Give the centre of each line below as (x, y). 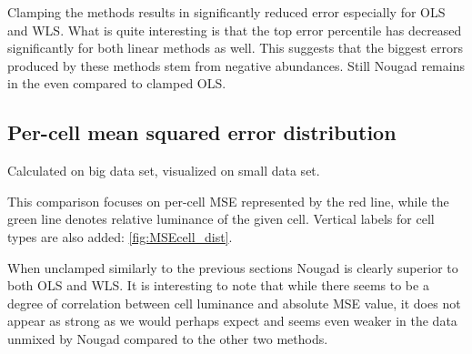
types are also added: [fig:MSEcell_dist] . (120, 236)
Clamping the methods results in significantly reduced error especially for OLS (226, 12)
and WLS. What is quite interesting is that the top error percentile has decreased (235, 30)
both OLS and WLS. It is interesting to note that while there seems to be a (218, 285)
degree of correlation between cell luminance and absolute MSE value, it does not (234, 303)
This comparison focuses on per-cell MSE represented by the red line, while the (228, 201)
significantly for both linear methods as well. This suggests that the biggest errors (235, 48)
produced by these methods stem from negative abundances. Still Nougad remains (236, 65)
